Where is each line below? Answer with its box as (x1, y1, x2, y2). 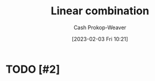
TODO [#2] (5, 63, 60, 76)
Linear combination (50, 4, 150, 18)
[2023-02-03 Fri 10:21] (72, 35, 128, 42)
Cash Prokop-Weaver (73, 24, 127, 31)
